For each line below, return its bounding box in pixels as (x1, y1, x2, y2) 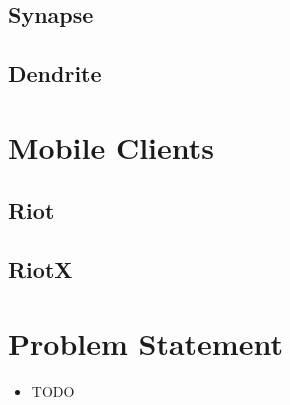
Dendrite (8, 58, 102, 89)
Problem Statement (8, 322, 283, 363)
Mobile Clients (8, 126, 215, 167)
